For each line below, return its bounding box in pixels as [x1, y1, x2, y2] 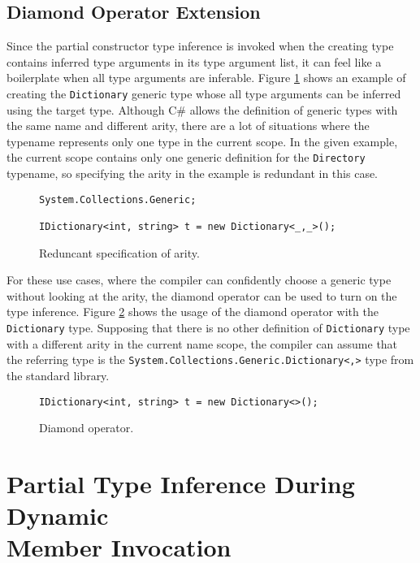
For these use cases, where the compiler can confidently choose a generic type [6, 271, 392, 288]
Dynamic [6, 499, 109, 532]
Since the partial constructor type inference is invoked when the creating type [6, 37, 394, 54]
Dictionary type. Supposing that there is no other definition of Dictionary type [6, 319, 410, 336]
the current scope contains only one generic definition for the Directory [6, 149, 366, 166]
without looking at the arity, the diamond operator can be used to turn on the [6, 287, 397, 304]
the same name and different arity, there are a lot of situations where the [6, 117, 370, 134]
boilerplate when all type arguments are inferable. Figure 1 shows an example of [6, 69, 406, 86]
